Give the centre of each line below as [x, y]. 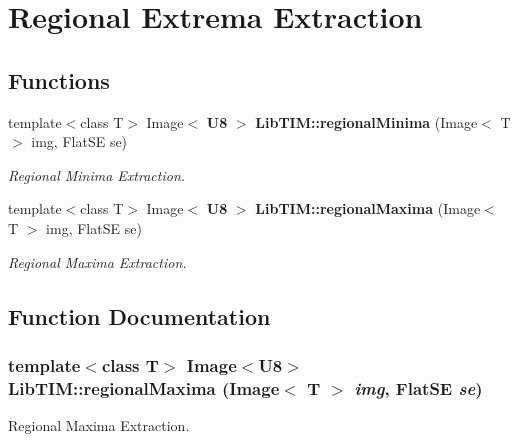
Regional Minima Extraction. [97, 174]
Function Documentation [139, 315]
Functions [59, 79]
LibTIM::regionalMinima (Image [366, 121]
